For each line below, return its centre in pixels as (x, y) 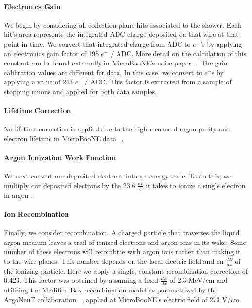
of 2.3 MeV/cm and (199, 280)
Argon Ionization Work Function (60, 157)
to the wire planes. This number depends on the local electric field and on (114, 261)
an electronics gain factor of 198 (51, 53)
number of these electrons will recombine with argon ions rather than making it (122, 251)
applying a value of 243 (38, 82)
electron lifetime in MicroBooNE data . (64, 138)
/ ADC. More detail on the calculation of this (178, 53)
